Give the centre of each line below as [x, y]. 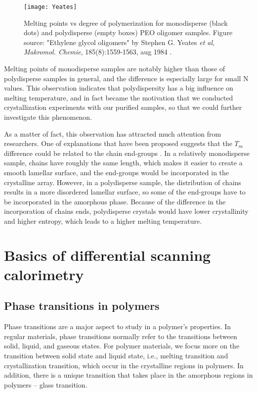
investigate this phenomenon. [48, 117]
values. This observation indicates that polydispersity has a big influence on [119, 88]
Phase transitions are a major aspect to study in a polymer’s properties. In [118, 326]
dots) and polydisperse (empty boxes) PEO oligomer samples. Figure [128, 32]
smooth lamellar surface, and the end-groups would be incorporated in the [117, 172]
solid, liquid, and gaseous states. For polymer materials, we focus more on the [122, 346]
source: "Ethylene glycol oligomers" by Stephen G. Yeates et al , [119, 42]
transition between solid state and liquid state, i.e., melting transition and [116, 356]
